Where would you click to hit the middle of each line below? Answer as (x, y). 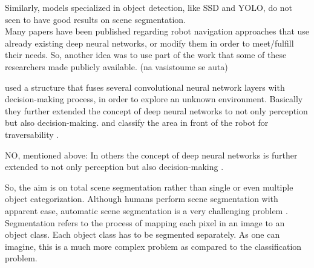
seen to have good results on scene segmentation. (96, 19)
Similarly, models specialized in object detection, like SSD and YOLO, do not (149, 7)
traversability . (32, 134)
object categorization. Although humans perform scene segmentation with (142, 199)
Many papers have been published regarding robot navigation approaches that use (157, 31)
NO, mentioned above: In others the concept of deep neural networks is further (151, 155)
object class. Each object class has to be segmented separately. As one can (142, 234)
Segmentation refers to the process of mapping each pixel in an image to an (145, 222)
